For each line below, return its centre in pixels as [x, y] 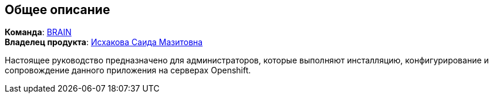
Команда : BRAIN [38, 32]
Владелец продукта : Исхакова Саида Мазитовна [104, 42]
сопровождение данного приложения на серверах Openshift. [128, 70]
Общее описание [58, 10]
